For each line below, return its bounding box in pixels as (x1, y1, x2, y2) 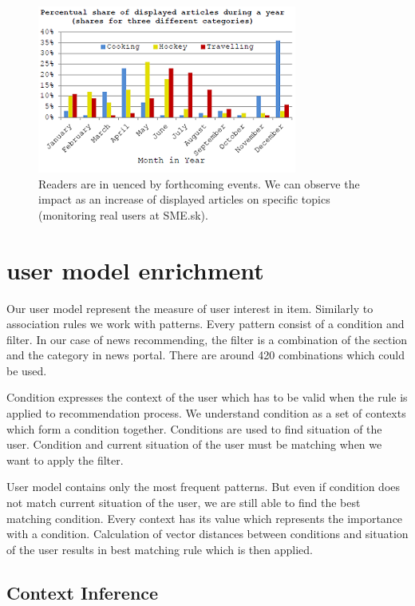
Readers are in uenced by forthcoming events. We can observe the (38, 175, 360, 192)
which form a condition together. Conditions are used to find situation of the (6, 420, 382, 437)
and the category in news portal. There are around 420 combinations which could (6, 347, 405, 363)
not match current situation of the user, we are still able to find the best (6, 494, 361, 511)
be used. (6, 362, 47, 378)
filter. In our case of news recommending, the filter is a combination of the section (6, 331, 408, 347)
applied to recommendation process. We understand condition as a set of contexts (6, 405, 406, 422)
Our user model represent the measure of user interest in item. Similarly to (6, 299, 373, 316)
